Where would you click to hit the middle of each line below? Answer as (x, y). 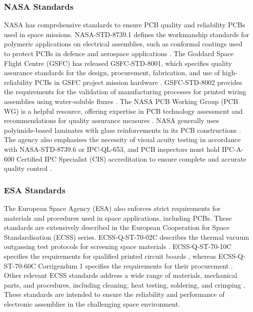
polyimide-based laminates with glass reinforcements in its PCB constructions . (123, 130)
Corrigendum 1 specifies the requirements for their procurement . (135, 265)
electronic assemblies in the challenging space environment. (92, 303)
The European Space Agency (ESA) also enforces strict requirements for (112, 208)
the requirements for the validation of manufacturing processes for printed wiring (125, 92)
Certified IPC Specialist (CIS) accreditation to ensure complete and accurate (131, 158)
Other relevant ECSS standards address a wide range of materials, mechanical (121, 275)
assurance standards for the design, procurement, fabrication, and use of (112, 73)
